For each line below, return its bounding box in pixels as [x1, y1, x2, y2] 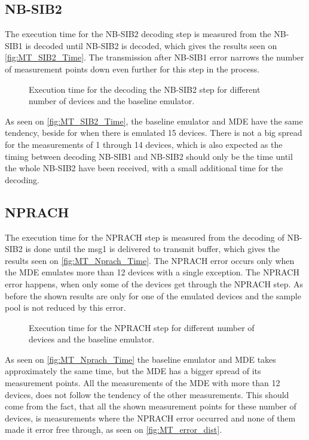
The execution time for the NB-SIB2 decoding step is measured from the [5, 28, 271, 40]
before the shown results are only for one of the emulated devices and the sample [5, 289, 301, 302]
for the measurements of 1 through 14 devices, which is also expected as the [5, 138, 283, 150]
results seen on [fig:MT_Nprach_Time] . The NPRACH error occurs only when [5, 254, 295, 266]
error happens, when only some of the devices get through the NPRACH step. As [5, 277, 304, 290]
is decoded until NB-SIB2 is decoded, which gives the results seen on [25, 39, 277, 51]
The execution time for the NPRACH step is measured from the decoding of [5, 230, 284, 243]
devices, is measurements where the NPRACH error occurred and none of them [5, 411, 296, 424]
